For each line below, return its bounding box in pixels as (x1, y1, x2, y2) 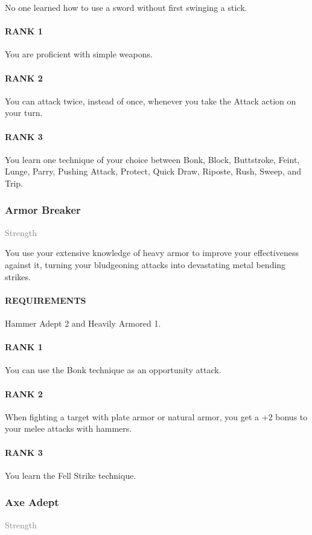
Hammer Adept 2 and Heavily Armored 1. (5, 316, 161, 329)
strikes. (5, 270, 31, 283)
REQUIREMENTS (5, 293, 86, 306)
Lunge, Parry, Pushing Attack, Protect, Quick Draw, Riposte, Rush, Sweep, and (5, 165, 302, 178)
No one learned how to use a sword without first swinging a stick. (5, 1, 247, 13)
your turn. (5, 106, 43, 119)
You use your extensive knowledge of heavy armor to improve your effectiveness (5, 246, 299, 259)
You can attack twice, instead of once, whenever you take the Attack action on (5, 94, 296, 107)
